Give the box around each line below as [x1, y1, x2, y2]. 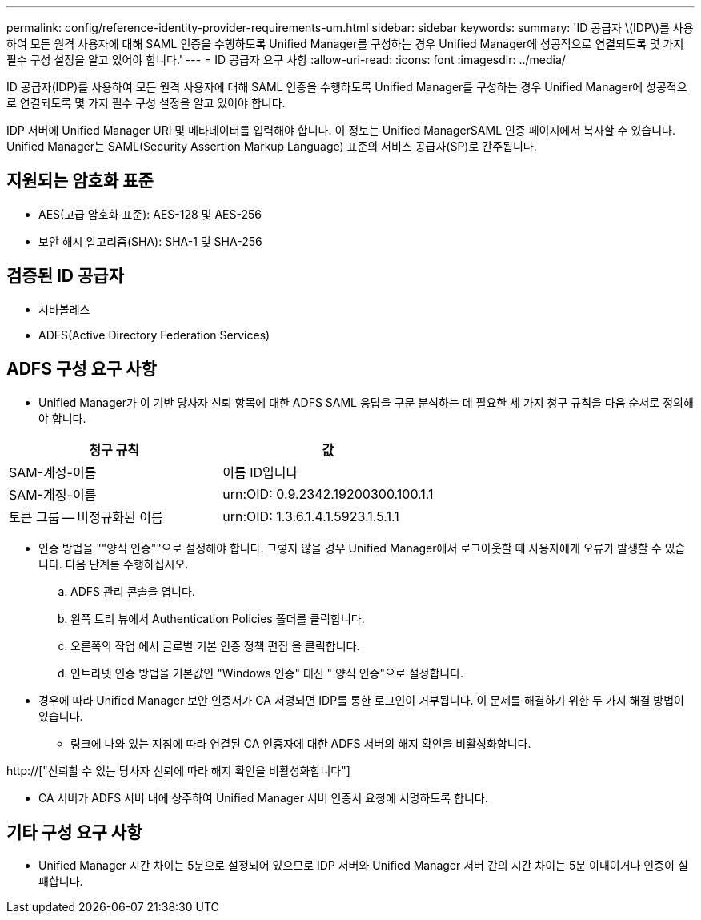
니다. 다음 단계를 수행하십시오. [38, 556, 189, 571]
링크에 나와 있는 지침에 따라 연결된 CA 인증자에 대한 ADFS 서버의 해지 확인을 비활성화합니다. [70, 736, 531, 750]
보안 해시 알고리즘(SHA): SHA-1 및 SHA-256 [38, 234, 262, 248]
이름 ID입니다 [222, 464, 298, 480]
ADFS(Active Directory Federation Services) [38, 327, 270, 342]
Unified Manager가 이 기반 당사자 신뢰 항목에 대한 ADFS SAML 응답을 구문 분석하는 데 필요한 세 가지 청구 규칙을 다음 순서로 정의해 [38, 395, 694, 409]
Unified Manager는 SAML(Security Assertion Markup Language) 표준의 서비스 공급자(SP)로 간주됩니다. [6, 139, 537, 153]
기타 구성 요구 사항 [6, 822, 142, 842]
